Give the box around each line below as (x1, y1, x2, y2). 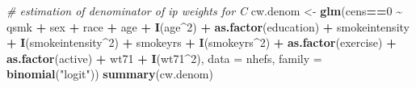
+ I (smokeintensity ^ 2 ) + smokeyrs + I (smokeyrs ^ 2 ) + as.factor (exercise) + (6, 34, 397, 51)
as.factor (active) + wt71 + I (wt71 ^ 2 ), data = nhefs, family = (6, 49, 322, 66)
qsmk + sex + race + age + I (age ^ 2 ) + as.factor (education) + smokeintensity (6, 18, 410, 35)
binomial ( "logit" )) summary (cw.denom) (6, 65, 213, 82)
